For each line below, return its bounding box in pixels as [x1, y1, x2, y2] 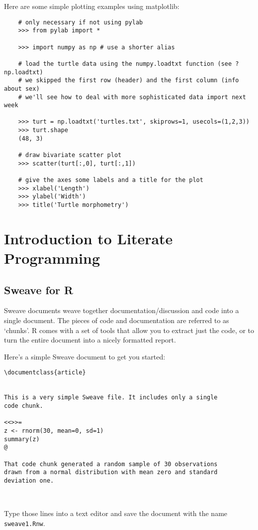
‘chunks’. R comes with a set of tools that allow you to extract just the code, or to [4, 325, 255, 335]
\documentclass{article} [4, 369, 86, 376]
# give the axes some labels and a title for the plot [18, 177, 203, 184]
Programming [4, 248, 100, 268]
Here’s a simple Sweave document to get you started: [4, 351, 166, 361]
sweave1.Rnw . [4, 518, 45, 528]
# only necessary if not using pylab [18, 18, 143, 26]
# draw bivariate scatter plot [18, 152, 122, 159]
